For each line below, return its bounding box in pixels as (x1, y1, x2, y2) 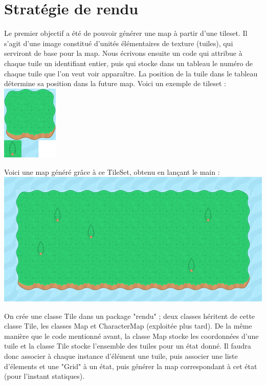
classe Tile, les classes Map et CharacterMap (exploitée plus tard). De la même (4, 320, 252, 331)
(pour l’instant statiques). (4, 371, 85, 381)
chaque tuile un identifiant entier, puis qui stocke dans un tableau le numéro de (4, 57, 253, 68)
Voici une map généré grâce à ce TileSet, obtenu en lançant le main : (4, 166, 220, 177)
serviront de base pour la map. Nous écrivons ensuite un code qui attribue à (4, 48, 242, 58)
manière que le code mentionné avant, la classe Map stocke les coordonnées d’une (4, 330, 259, 341)
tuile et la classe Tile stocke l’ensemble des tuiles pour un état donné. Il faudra (4, 340, 251, 351)
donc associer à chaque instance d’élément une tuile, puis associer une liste (4, 351, 238, 361)
